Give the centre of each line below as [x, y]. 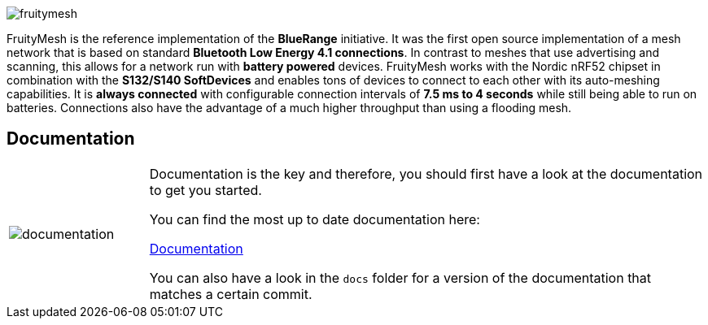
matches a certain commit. [231, 294]
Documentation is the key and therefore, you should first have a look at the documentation [426, 173]
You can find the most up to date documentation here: [315, 219]
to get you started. [205, 190]
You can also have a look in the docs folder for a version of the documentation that [400, 277]
